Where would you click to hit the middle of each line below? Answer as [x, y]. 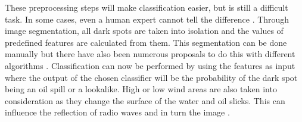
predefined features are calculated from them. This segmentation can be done [146, 42]
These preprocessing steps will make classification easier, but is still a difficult [147, 7]
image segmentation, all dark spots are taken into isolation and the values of [144, 31]
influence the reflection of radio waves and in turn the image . [117, 112]
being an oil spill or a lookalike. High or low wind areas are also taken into [141, 89]
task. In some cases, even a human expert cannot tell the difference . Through [147, 19]
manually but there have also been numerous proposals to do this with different [150, 54]
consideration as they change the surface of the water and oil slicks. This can [145, 100]
